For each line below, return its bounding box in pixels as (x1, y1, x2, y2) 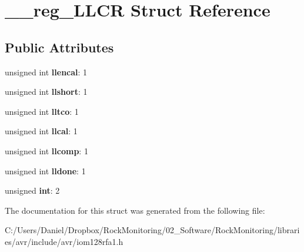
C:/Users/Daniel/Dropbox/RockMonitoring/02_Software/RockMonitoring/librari (5, 224, 300, 236)
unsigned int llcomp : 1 (5, 144, 88, 157)
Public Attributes (5, 38, 114, 56)
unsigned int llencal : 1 (5, 65, 88, 78)
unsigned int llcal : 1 (5, 125, 78, 137)
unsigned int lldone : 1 (5, 164, 86, 177)
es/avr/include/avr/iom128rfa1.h (5, 235, 123, 247)
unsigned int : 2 (5, 184, 60, 197)
